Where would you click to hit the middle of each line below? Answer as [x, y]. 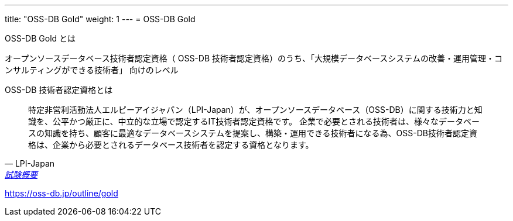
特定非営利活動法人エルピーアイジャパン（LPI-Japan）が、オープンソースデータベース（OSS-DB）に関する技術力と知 [255, 110]
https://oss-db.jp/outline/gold [61, 193]
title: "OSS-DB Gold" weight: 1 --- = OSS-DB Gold [100, 19]
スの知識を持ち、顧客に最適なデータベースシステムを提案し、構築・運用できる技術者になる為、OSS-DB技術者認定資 [253, 133]
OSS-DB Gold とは [40, 38]
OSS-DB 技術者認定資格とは [59, 90]
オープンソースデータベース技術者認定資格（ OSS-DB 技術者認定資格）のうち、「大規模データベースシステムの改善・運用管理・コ [254, 58]
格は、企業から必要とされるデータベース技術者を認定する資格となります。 [171, 145]
